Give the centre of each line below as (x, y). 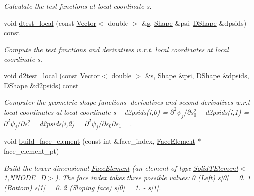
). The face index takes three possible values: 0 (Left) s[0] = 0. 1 (153, 177)
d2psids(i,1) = (227, 111)
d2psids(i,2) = (61, 123)
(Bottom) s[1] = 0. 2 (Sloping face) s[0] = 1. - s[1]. (83, 187)
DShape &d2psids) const (41, 85)
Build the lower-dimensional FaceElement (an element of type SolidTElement (121, 167)
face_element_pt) (32, 151)
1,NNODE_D (25, 177)
